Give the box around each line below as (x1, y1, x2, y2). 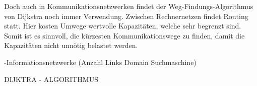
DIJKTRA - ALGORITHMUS (4, 73, 98, 84)
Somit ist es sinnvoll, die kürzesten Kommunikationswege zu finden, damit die (4, 30, 245, 40)
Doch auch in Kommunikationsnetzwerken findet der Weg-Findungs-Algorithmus (4, 1, 253, 11)
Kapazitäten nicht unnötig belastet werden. (4, 40, 138, 50)
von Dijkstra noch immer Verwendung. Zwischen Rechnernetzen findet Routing (4, 10, 248, 21)
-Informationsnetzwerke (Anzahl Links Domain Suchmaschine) (4, 56, 197, 67)
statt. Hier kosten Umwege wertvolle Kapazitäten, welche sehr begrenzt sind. (4, 20, 241, 31)
